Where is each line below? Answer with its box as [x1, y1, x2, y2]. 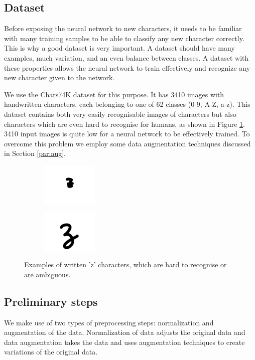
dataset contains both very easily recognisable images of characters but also [4, 108, 236, 119]
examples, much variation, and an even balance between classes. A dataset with [4, 52, 249, 63]
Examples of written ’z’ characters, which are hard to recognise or [24, 259, 227, 270]
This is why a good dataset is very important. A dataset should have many [4, 43, 235, 53]
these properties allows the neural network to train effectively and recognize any [4, 62, 250, 73]
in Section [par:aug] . [4, 148, 66, 158]
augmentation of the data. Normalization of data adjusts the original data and [4, 327, 245, 337]
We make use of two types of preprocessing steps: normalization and [4, 317, 214, 327]
